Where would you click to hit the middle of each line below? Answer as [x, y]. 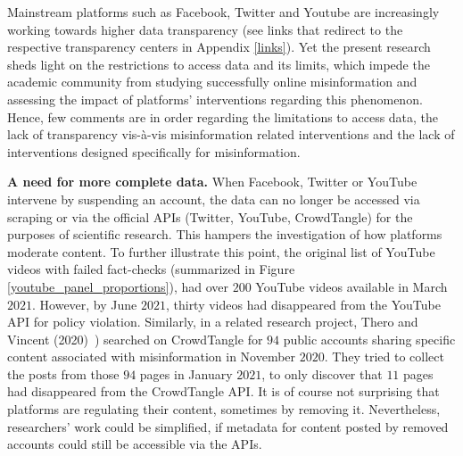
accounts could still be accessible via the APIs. [135, 444]
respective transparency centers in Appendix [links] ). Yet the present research [219, 47]
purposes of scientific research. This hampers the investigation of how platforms [225, 234]
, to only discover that [322, 373]
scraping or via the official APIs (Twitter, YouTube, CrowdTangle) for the [210, 216]
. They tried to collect [384, 357]
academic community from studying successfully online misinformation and [212, 82]
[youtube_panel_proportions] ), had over [118, 286]
